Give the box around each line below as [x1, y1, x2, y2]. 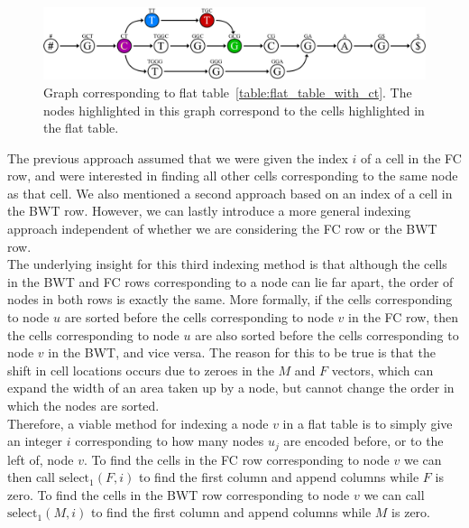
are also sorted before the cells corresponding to [195, 325, 459, 344]
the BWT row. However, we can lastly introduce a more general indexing [7, 201, 411, 220]
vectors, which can [331, 360, 434, 379]
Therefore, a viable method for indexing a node [7, 413, 269, 432]
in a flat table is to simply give [282, 413, 453, 432]
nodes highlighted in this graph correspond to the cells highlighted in [43, 100, 425, 119]
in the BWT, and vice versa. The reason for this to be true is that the [48, 343, 436, 362]
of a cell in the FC [361, 148, 462, 167]
